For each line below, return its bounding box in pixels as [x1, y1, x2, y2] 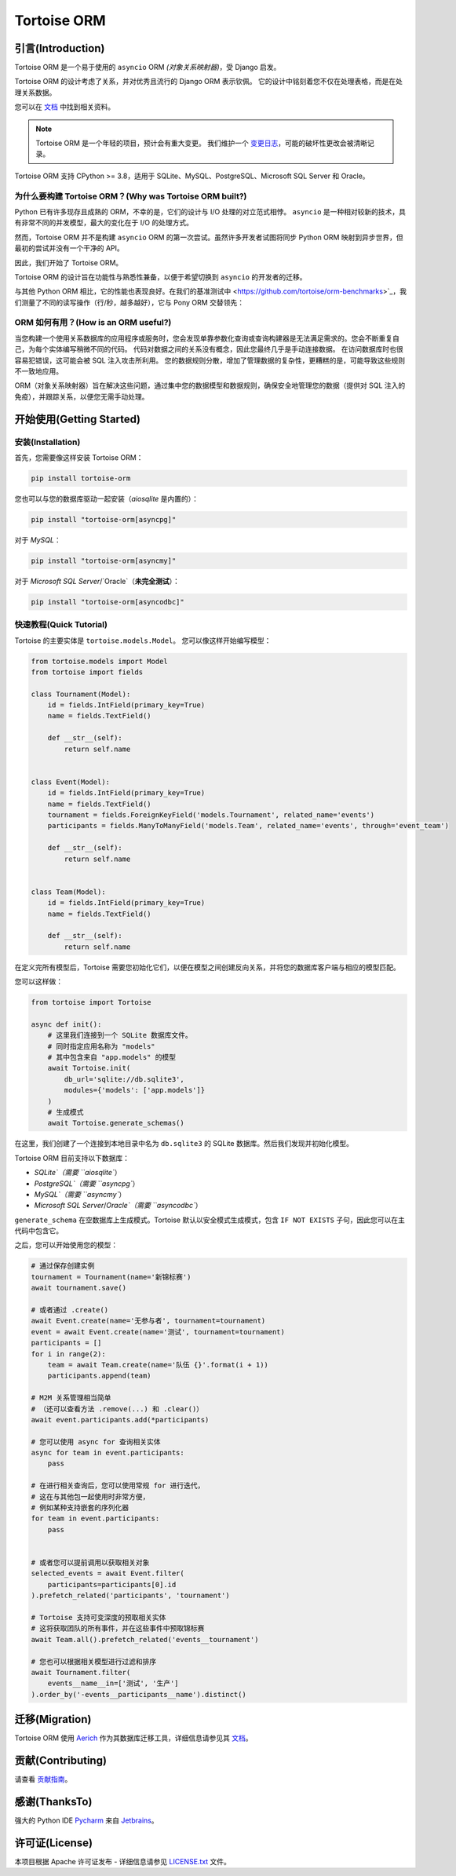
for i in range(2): [31, 1349, 106, 1358]
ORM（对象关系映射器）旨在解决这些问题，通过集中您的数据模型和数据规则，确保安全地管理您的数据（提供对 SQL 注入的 [14, 381, 406, 390]
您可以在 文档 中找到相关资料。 [14, 102, 115, 111]
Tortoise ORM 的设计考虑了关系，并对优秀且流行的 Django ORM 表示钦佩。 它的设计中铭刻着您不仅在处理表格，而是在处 [14, 77, 403, 86]
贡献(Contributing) [14, 1754, 108, 1767]
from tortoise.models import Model [31, 656, 168, 666]
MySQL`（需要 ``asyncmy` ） [34, 1189, 126, 1199]
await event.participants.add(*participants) [31, 1415, 210, 1424]
